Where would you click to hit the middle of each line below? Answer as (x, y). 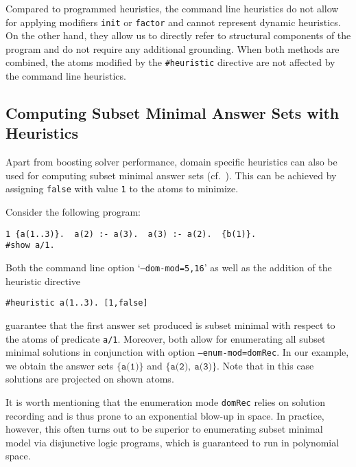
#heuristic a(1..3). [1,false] (77, 303)
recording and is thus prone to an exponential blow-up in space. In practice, (165, 415)
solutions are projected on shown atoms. (90, 379)
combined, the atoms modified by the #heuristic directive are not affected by (170, 62)
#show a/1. (30, 246)
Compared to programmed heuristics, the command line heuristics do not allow (172, 8)
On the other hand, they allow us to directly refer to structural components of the (178, 35)
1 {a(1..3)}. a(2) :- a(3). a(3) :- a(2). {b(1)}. (131, 234)
